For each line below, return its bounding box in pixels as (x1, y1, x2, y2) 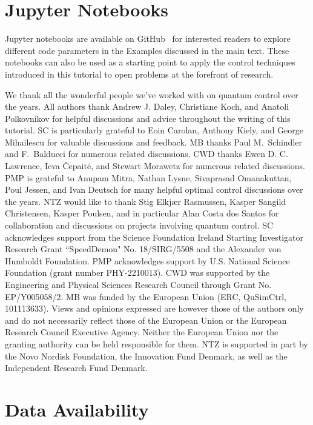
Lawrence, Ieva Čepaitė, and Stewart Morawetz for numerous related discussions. (5, 159, 305, 172)
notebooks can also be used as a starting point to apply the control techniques (5, 56, 295, 69)
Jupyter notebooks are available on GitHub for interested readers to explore (5, 32, 291, 45)
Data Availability (5, 397, 149, 421)
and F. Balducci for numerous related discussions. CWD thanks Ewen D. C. (5, 147, 288, 160)
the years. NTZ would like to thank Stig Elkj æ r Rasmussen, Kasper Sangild (5, 195, 286, 207)
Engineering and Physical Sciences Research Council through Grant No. (5, 278, 272, 290)
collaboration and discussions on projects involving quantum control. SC (5, 219, 274, 232)
